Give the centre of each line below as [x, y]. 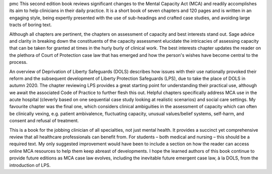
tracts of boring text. [31, 25]
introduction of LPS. [30, 165]
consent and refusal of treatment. [44, 121]
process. [18, 62]
